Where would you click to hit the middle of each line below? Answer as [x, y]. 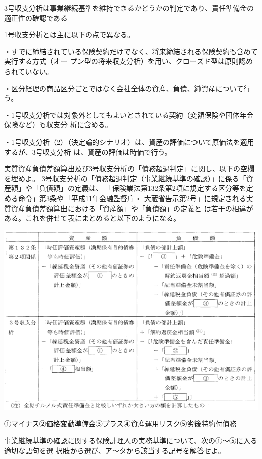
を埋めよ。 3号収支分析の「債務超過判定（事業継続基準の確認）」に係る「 [125, 178]
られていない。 [29, 71]
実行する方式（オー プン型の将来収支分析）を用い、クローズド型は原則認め [128, 61]
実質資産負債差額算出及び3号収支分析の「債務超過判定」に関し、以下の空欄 [129, 169]
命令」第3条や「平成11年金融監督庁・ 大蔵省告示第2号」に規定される [132, 198]
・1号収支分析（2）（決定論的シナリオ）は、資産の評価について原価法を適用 [129, 141]
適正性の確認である [36, 17]
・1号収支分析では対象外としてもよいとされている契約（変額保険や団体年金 [129, 115]
